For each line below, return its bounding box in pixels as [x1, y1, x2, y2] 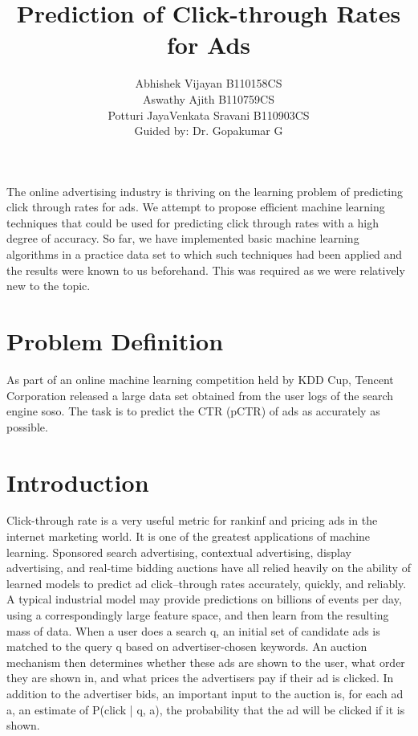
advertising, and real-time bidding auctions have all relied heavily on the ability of [6, 559, 411, 576]
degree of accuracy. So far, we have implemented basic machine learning [6, 230, 359, 247]
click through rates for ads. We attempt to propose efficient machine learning [6, 198, 385, 215]
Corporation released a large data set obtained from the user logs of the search [6, 386, 394, 403]
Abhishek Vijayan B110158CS [135, 75, 282, 92]
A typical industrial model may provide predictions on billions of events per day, [6, 591, 402, 607]
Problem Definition [6, 325, 224, 358]
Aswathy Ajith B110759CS [143, 90, 274, 107]
